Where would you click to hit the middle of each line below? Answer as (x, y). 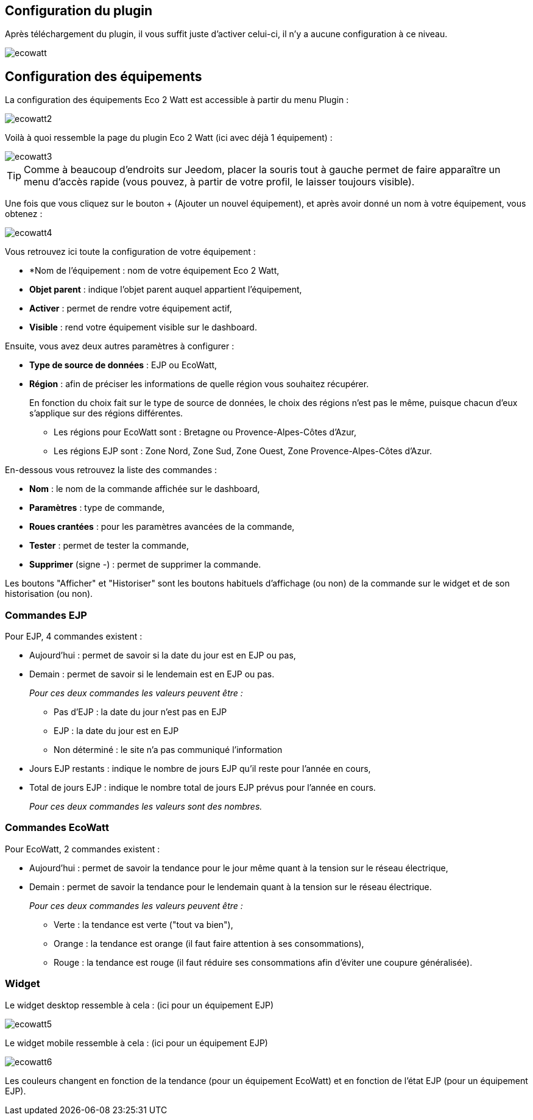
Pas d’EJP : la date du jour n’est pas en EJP (140, 712)
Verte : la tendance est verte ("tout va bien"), (143, 924)
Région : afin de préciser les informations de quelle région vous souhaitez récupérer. (199, 384)
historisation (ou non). (49, 594)
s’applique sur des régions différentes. (106, 413)
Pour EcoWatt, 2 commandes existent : (83, 849)
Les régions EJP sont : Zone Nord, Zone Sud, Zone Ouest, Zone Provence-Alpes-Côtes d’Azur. (243, 451)
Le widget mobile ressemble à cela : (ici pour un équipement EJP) (136, 1043)
